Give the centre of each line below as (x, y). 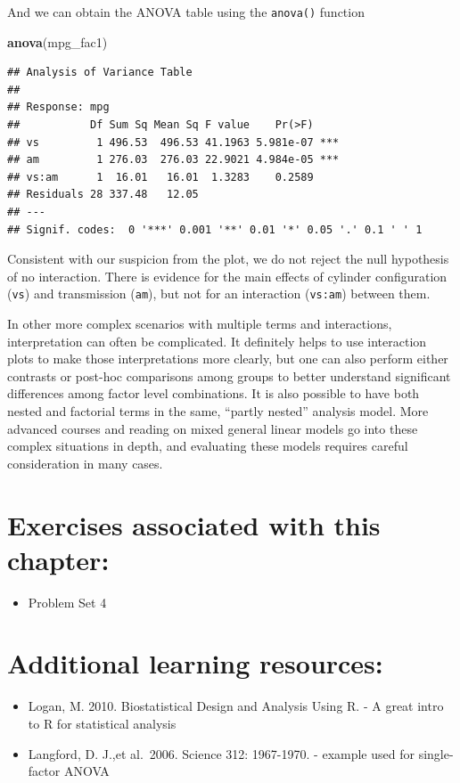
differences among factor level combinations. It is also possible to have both (214, 393)
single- (436, 753)
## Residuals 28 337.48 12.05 (103, 195)
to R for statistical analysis (102, 723)
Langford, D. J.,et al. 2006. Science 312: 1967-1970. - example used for (221, 753)
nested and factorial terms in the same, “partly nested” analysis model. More (218, 411)
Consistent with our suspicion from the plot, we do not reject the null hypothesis (228, 259)
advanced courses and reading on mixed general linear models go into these (213, 428)
